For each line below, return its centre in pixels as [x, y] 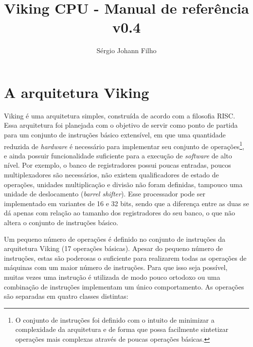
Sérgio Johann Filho [126, 50]
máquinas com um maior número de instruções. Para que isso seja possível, [116, 267]
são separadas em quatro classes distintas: [66, 296]
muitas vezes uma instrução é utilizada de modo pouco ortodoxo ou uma [112, 277]
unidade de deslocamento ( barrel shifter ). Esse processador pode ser [105, 194]
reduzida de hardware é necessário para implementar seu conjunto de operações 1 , [124, 145]
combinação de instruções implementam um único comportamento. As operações [124, 286]
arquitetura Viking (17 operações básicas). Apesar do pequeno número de [114, 248]
